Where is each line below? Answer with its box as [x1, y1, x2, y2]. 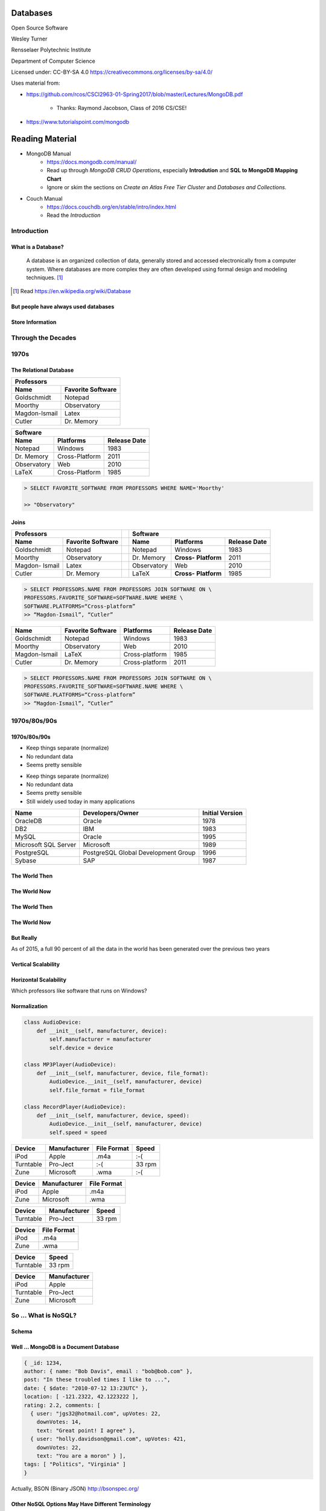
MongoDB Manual [26, 150, 71, 157]
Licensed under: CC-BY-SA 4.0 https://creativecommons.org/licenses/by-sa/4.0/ [11, 68, 213, 76]
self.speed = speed [49, 1129, 107, 1136]
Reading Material [11, 134, 77, 144]
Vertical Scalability [11, 961, 60, 968]
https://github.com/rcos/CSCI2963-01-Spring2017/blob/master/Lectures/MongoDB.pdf [26, 91, 243, 98]
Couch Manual [26, 195, 63, 202]
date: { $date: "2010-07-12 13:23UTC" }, [24, 1385, 149, 1391]
